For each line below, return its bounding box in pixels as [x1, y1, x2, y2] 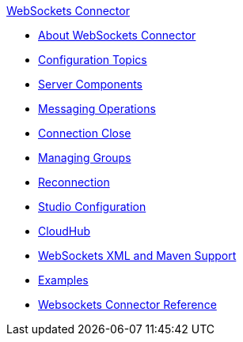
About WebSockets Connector [38, 28, 196, 42]
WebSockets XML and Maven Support [38, 249, 237, 262]
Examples [38, 273, 89, 287]
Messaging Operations [38, 102, 156, 115]
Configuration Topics [38, 53, 147, 66]
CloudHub [38, 224, 91, 238]
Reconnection [38, 175, 110, 189]
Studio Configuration [38, 200, 146, 213]
